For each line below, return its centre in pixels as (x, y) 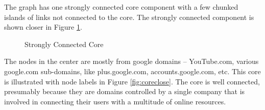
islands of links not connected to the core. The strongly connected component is (129, 17)
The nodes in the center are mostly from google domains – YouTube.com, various (131, 61)
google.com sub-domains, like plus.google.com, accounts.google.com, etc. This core (132, 71)
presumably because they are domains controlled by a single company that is (125, 91)
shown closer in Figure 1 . (43, 27)
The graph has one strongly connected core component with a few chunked (121, 7)
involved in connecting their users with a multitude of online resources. (115, 101)
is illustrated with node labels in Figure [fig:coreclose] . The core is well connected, (132, 81)
